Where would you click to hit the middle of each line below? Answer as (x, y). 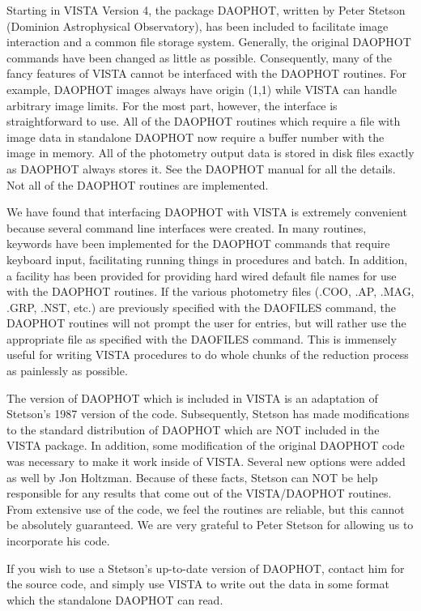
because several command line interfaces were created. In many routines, (187, 227)
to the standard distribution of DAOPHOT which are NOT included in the (193, 429)
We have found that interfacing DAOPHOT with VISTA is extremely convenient (207, 212)
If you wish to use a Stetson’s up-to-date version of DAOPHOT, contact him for (206, 568)
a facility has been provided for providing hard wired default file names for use (202, 275)
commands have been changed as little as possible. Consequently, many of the (200, 57)
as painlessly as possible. (67, 371)
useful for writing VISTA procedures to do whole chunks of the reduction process (208, 355)
